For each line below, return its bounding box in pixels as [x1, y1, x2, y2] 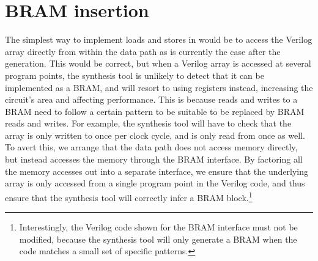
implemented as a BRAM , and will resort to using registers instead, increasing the [5, 81, 313, 94]
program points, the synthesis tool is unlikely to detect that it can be [5, 68, 264, 81]
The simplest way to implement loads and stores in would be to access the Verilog [5, 33, 312, 46]
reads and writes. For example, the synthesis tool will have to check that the [5, 117, 292, 130]
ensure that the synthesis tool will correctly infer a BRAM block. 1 [5, 189, 253, 204]
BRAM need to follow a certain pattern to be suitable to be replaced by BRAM [5, 105, 305, 117]
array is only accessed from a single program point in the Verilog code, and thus [5, 177, 305, 189]
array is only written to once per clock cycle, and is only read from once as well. [5, 128, 305, 141]
